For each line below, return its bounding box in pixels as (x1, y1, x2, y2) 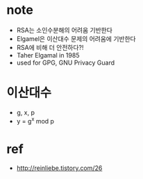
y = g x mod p (16, 115, 55, 125)
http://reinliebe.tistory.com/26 (16, 164, 103, 172)
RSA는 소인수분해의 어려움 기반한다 (16, 26, 112, 34)
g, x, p (16, 108, 35, 117)
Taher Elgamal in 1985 (16, 51, 80, 59)
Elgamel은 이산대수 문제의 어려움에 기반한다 (16, 34, 136, 43)
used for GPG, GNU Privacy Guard (16, 58, 115, 67)
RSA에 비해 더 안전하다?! (16, 43, 84, 51)
